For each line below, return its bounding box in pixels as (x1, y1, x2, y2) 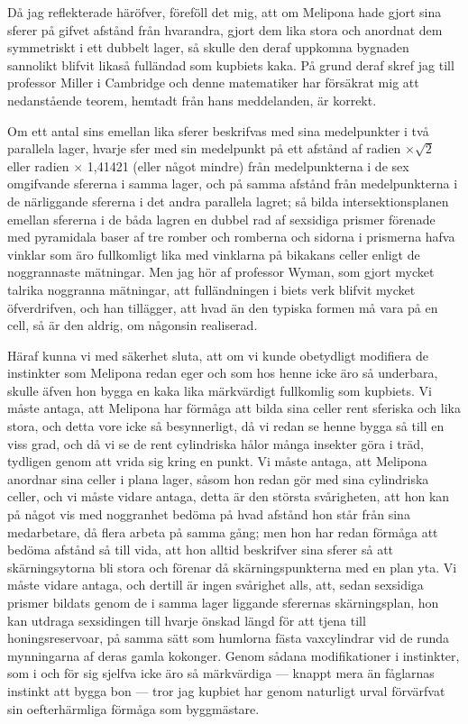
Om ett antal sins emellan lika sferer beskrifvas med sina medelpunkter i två (7, 121, 429, 140)
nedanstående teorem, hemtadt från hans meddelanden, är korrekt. (7, 90, 377, 109)
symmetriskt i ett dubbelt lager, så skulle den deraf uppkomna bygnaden (7, 38, 409, 57)
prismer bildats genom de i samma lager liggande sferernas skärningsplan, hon (7, 593, 439, 611)
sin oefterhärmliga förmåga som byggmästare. (7, 699, 260, 718)
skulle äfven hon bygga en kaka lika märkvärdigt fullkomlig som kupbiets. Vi (7, 380, 432, 399)
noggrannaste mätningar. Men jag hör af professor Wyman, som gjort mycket (7, 262, 435, 281)
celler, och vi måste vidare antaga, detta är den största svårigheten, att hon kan (7, 487, 450, 506)
